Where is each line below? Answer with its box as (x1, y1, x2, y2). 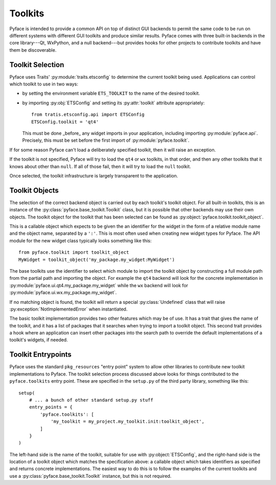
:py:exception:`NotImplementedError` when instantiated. (9, 306, 128, 312)
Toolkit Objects (9, 186, 59, 194)
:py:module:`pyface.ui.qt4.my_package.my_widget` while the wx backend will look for (9, 282, 189, 289)
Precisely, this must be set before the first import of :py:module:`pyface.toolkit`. (22, 137, 190, 143)
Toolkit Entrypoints (9, 350, 72, 359)
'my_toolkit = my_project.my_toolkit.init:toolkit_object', (51, 418, 204, 425)
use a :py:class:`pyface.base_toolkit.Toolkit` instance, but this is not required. (9, 473, 172, 479)
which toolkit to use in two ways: (9, 81, 79, 87)
